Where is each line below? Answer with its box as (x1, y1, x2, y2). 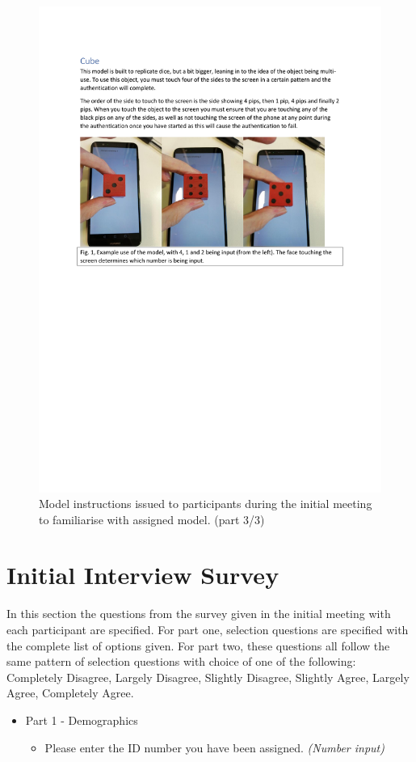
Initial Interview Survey (6, 558, 279, 591)
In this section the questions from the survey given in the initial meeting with (6, 605, 391, 622)
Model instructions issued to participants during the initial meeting (39, 495, 372, 512)
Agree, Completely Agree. (6, 684, 134, 701)
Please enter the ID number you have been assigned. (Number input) (44, 739, 384, 756)
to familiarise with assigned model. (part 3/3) (39, 510, 265, 527)
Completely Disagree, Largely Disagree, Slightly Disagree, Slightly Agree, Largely (6, 668, 410, 685)
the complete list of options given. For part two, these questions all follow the (6, 637, 390, 654)
